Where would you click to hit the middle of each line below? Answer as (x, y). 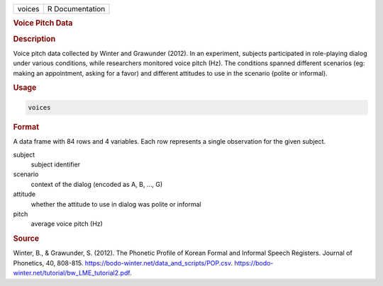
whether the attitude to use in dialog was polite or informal (116, 204)
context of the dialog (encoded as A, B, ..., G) (97, 184)
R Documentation (76, 9)
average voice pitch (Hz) (67, 224)
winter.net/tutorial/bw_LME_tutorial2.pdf (72, 273)
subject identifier (56, 164)
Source (26, 239)
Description (34, 39)
